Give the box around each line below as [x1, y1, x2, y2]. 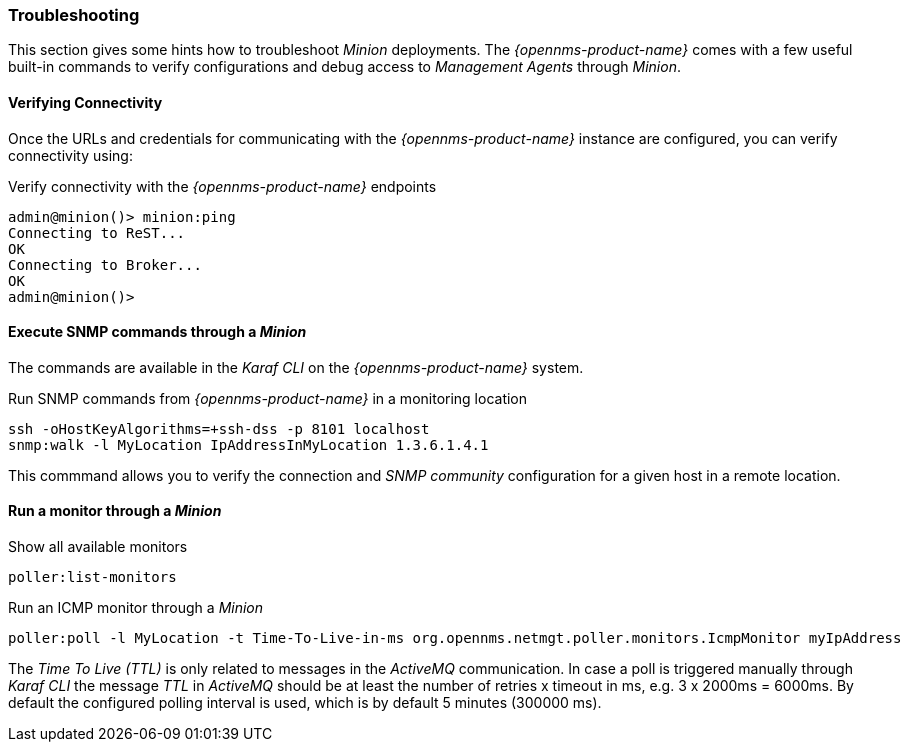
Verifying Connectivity [8, 93, 163, 111]
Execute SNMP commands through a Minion [8, 323, 307, 341]
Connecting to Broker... [8, 256, 202, 273]
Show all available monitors [8, 538, 188, 556]
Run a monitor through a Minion [8, 502, 222, 520]
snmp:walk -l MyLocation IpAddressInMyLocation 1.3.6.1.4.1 [8, 436, 489, 453]
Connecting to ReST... [8, 224, 186, 241]
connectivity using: [8, 146, 133, 164]
